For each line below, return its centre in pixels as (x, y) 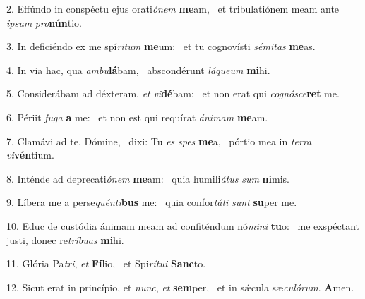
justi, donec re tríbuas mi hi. (65, 239)
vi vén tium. (30, 155)
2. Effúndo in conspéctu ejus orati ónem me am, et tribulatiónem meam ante (173, 8)
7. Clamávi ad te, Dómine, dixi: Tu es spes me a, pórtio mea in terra (159, 141)
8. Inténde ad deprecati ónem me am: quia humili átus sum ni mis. (148, 178)
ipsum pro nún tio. (44, 22)
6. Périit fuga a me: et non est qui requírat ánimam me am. (137, 117)
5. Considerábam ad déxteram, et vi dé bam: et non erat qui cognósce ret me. (173, 93)
